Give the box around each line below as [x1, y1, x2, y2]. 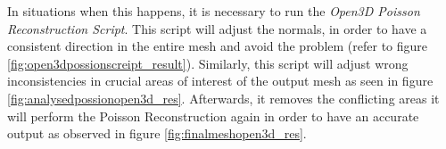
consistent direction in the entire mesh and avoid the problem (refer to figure [7, 37, 428, 55]
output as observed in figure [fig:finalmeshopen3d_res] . [7, 124, 307, 143]
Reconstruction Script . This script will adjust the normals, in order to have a [7, 19, 427, 37]
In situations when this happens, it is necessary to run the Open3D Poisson [7, 2, 420, 20]
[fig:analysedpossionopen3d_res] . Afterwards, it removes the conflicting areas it [7, 88, 440, 107]
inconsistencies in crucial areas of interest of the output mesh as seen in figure [7, 71, 434, 90]
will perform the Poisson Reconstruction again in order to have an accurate [7, 106, 419, 125]
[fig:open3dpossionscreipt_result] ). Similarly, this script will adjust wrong [7, 54, 409, 72]
